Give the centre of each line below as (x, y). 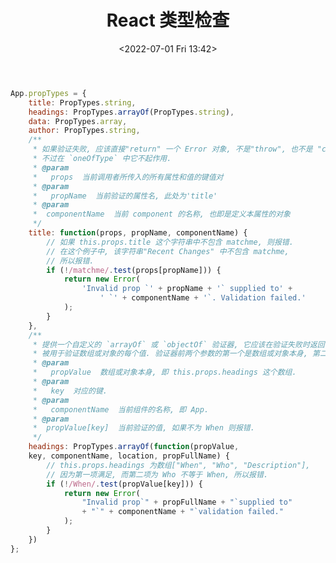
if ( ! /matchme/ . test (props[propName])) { (134, 270)
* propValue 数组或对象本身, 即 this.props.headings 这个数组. (164, 372)
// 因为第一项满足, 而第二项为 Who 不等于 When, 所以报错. (157, 474)
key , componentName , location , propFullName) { (129, 456)
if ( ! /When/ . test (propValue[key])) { (124, 484)
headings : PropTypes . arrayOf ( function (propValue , (134, 447)
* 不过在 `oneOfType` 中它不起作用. (102, 159)
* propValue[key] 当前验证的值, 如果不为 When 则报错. (143, 428)
